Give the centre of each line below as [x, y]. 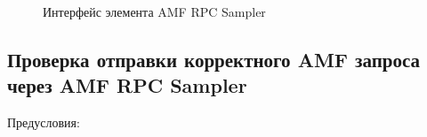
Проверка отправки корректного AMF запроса [214, 59]
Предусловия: [44, 122]
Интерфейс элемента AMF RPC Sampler [154, 11]
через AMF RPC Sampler [127, 85]
